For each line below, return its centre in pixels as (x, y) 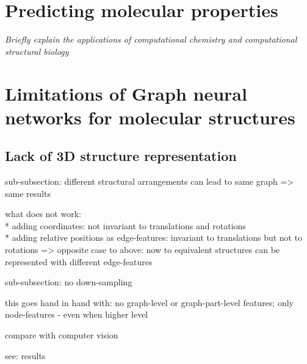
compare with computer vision (62, 335)
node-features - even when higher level (77, 314)
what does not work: (43, 214)
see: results (25, 355)
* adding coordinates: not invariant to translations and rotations (125, 225)
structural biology (37, 51)
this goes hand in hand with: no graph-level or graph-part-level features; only (149, 302)
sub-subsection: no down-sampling (69, 282)
